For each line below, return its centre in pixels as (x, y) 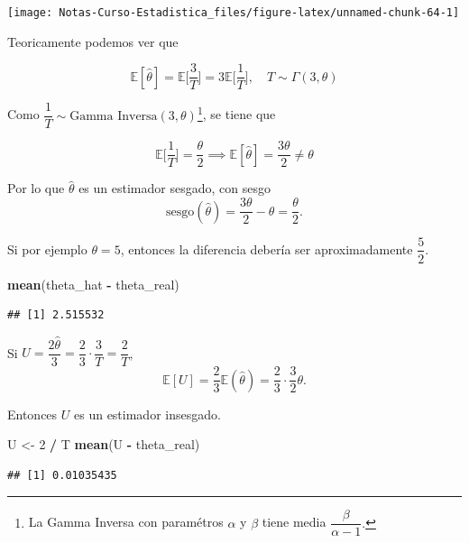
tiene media (294, 522)
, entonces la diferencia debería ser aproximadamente (267, 248)
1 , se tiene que (236, 113)
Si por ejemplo (47, 248)
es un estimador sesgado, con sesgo (175, 188)
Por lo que (36, 188)
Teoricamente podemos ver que (93, 41)
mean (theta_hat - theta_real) (93, 284)
